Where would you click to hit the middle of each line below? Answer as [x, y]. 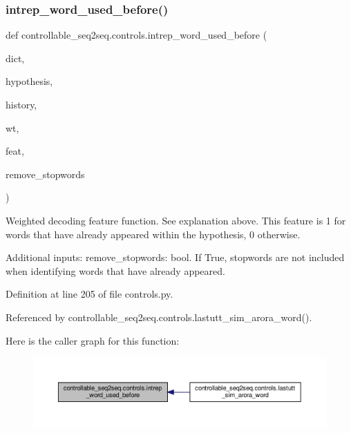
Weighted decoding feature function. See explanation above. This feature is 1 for [176, 220]
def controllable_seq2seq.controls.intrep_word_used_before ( [136, 35]
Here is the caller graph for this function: [93, 340]
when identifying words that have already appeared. [115, 270]
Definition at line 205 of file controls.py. [89, 294]
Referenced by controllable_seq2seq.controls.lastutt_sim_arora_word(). [159, 317]
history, [21, 104]
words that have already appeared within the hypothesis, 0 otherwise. [153, 234]
